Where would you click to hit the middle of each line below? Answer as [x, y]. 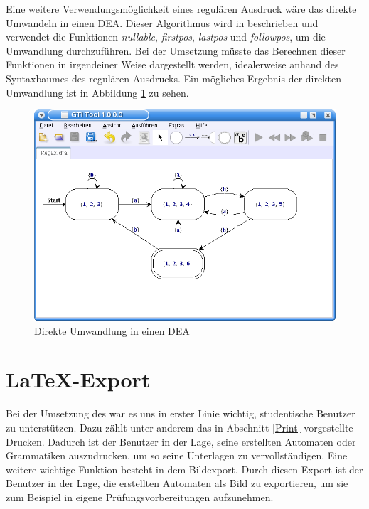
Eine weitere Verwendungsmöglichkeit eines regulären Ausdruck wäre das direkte [181, 9]
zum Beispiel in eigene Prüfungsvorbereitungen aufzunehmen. [140, 497]
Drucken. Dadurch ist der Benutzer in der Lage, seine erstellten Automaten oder [181, 441]
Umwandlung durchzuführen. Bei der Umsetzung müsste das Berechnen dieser [176, 50]
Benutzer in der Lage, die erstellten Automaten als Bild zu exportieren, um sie [177, 483]
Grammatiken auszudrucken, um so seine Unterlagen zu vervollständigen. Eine [177, 455]
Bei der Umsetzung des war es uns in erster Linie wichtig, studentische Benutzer [181, 413]
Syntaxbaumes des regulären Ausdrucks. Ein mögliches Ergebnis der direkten [174, 78]
